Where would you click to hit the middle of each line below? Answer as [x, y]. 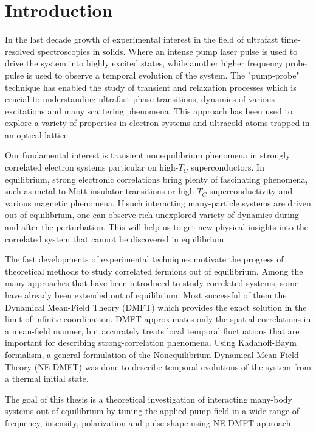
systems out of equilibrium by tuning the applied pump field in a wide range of [152, 411]
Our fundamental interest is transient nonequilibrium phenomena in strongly [148, 155]
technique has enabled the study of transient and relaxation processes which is [151, 87]
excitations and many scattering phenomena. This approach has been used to [149, 111]
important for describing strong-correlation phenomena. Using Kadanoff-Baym [151, 343]
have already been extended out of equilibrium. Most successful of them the [146, 295]
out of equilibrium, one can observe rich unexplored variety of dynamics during [152, 215]
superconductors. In [228, 167]
